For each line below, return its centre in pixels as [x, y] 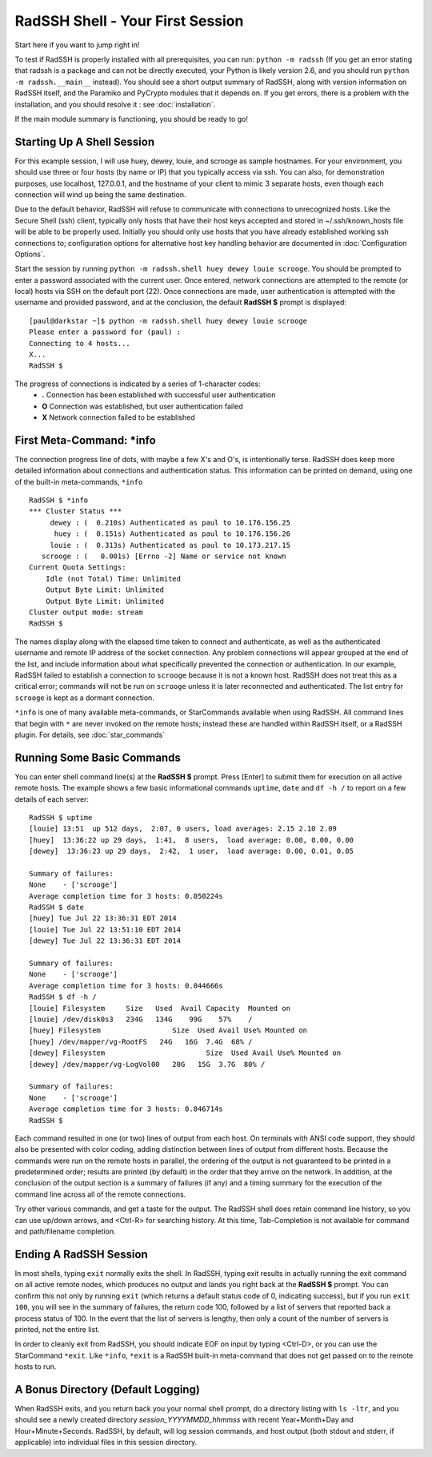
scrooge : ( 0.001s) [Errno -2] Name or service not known [164, 556]
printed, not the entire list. [57, 1329]
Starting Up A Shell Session [85, 141]
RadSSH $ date [56, 908]
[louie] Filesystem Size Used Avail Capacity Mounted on [160, 1008]
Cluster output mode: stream [86, 612]
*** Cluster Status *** [76, 511]
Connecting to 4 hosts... [80, 343]
